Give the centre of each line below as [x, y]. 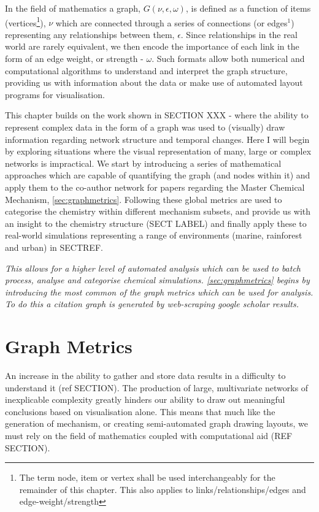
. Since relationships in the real [239, 34]
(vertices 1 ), [25, 21]
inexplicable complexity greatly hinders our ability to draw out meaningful [145, 399]
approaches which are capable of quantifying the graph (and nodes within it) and [158, 175]
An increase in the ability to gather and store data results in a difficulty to [145, 376]
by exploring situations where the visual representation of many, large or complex [158, 151]
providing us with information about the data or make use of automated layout [154, 82]
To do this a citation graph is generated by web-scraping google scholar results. [152, 304]
